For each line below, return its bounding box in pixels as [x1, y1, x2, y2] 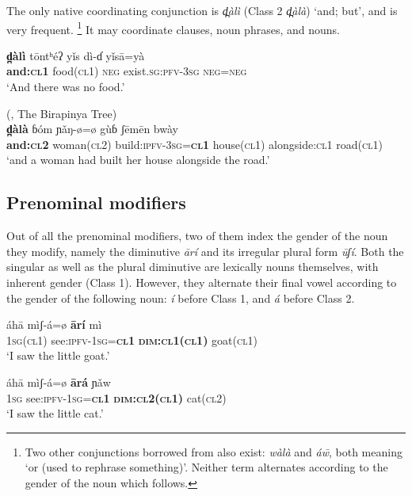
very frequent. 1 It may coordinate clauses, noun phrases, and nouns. [6, 18, 340, 37]
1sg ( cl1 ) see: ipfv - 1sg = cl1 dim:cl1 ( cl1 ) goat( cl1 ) [6, 331, 257, 348]
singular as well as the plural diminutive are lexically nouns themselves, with [6, 258, 379, 275]
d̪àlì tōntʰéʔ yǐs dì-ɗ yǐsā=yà [6, 47, 145, 63]
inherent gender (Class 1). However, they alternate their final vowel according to [6, 273, 397, 290]
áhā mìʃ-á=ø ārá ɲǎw [6, 373, 111, 390]
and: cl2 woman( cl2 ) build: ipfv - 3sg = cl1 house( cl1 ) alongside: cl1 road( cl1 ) [6, 135, 383, 152]
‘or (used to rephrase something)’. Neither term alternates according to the [25, 459, 388, 475]
